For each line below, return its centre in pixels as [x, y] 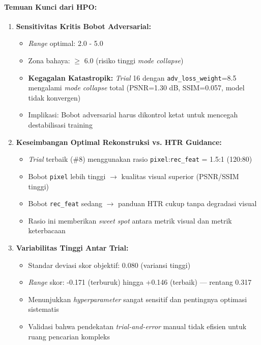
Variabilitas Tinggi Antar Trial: [72, 247]
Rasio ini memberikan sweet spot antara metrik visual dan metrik [130, 220]
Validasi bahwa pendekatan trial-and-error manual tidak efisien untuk [137, 326]
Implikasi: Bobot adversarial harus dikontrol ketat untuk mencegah [133, 115]
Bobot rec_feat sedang [65, 203]
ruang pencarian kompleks [69, 336]
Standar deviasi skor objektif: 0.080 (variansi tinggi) [109, 265]
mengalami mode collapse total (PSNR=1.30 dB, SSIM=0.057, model [136, 88]
